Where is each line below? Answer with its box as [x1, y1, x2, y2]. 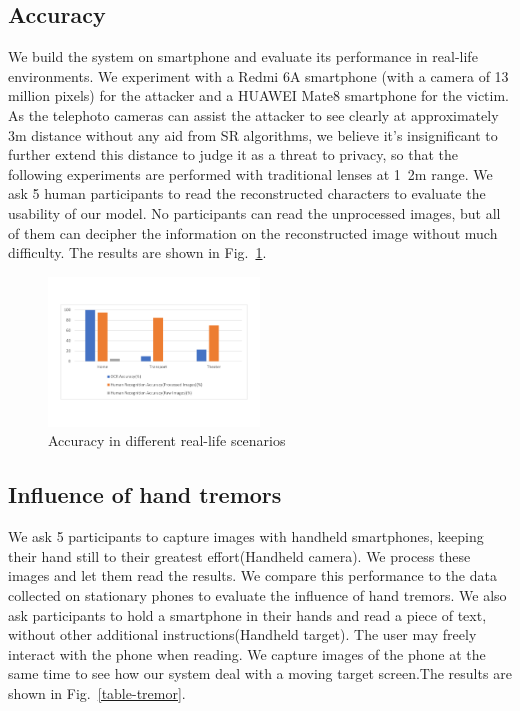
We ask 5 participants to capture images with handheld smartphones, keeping [8, 526, 484, 547]
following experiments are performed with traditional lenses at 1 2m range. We [8, 163, 493, 184]
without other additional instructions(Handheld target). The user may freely [8, 624, 477, 645]
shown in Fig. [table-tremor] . [8, 682, 186, 703]
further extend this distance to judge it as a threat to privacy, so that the [8, 144, 459, 165]
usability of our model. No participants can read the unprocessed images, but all [8, 202, 501, 223]
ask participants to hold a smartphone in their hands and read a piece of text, [8, 604, 487, 625]
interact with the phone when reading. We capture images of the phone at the [8, 643, 486, 664]
